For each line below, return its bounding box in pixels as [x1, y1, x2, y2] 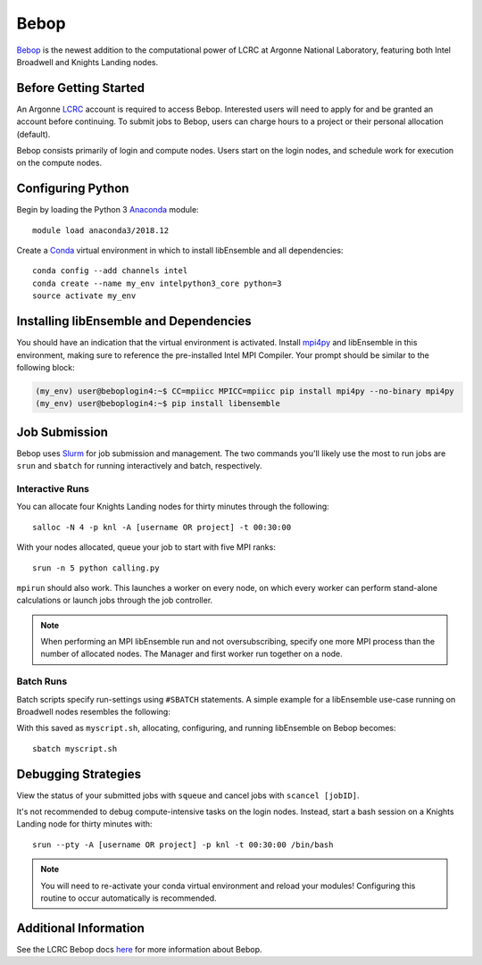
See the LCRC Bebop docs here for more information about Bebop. [16, 944, 262, 954]
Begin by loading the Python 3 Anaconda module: [16, 204, 200, 215]
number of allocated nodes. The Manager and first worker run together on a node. [40, 648, 343, 660]
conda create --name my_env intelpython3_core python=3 [32, 278, 282, 288]
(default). [16, 129, 51, 139]
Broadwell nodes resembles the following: [16, 706, 171, 718]
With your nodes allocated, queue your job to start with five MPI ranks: [16, 542, 276, 553]
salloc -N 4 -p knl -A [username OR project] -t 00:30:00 [32, 522, 292, 532]
